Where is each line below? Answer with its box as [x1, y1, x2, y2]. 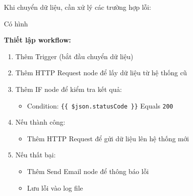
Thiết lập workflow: [4, 35, 71, 45]
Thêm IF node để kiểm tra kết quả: [15, 84, 122, 94]
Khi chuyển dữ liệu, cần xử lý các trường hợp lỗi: [4, 2, 151, 12]
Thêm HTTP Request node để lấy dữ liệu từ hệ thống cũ [15, 67, 187, 78]
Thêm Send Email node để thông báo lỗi [27, 166, 149, 176]
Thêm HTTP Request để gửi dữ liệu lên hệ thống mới [27, 133, 189, 143]
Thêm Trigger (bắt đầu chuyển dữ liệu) [15, 51, 133, 61]
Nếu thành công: [15, 117, 65, 127]
